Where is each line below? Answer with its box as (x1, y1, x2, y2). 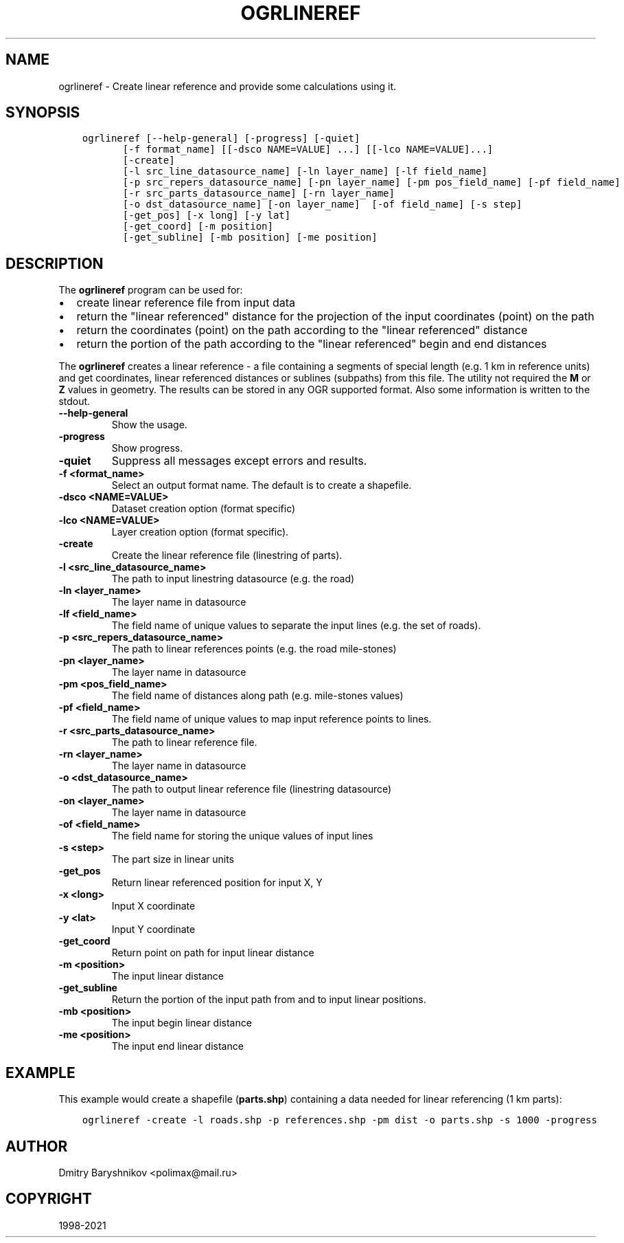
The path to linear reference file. (111, 736, 257, 749)
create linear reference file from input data (76, 296, 296, 310)
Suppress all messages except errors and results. (111, 454, 367, 468)
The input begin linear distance (111, 1017, 252, 1029)
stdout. (58, 395, 91, 408)
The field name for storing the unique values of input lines (111, 830, 373, 842)
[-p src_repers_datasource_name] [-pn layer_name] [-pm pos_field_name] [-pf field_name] (122, 177, 621, 188)
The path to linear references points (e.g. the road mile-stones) (111, 643, 397, 655)
